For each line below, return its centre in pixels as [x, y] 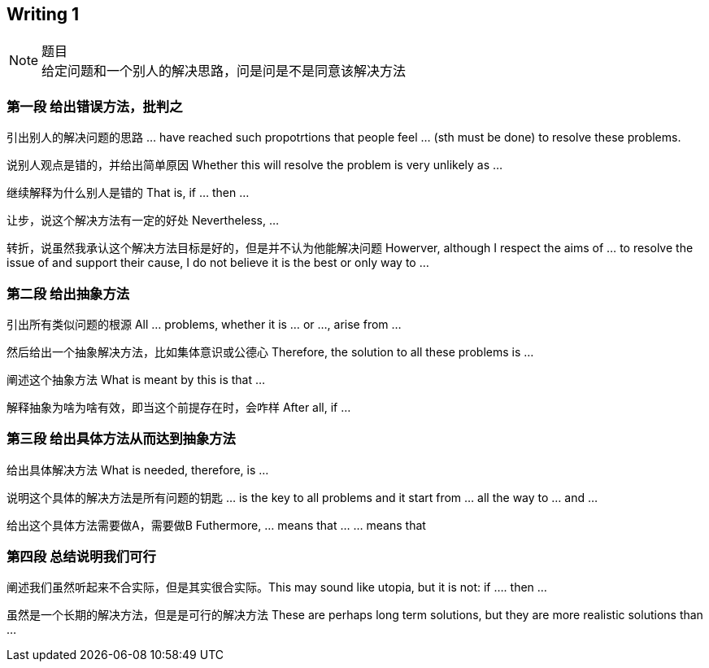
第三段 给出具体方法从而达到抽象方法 [121, 439]
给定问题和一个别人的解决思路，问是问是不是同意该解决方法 [224, 71]
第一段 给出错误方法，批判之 [95, 106]
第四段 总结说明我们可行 [81, 557]
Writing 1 [43, 14]
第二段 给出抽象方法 [68, 293]
